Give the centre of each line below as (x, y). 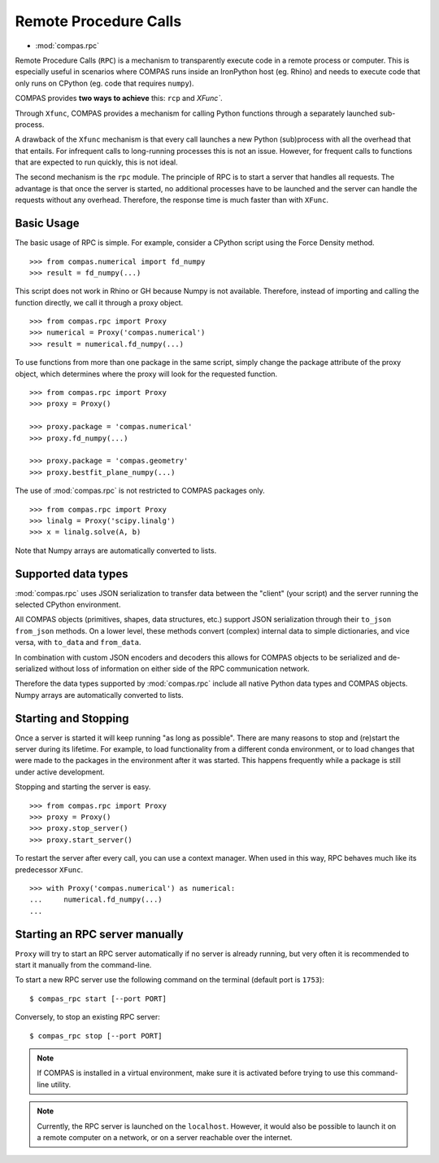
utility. (61, 1084)
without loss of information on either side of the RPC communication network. (179, 669)
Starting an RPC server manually (99, 934)
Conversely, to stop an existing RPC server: (87, 1017)
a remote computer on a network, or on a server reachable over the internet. (165, 1137)
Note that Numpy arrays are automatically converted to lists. (116, 551)
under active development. (60, 772)
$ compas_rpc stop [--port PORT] (96, 1036)
